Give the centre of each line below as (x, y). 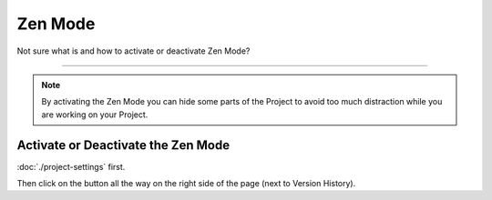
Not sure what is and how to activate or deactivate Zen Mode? (133, 51)
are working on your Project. (95, 115)
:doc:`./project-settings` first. (71, 166)
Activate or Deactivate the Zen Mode (123, 145)
